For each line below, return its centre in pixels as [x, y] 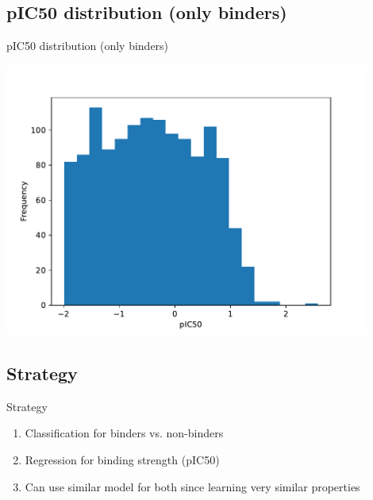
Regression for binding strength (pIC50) [122, 459]
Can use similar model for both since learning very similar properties [192, 486]
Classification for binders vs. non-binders [124, 433]
